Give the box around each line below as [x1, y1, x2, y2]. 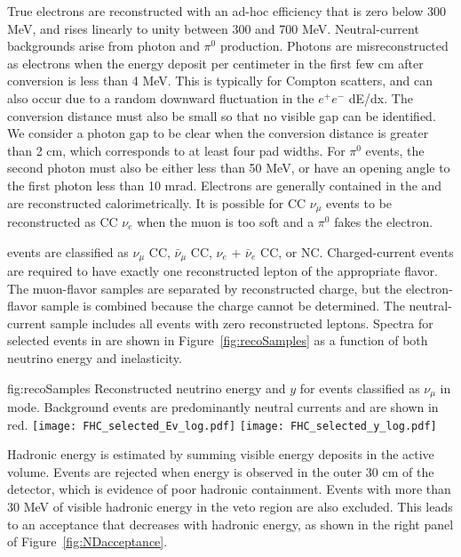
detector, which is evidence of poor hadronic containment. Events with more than [7, 480, 451, 498]
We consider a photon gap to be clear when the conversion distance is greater [7, 124, 429, 142]
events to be [326, 193, 393, 212]
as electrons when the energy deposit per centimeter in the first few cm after [7, 53, 424, 72]
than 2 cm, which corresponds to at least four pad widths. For [7, 141, 346, 159]
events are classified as [7, 242, 129, 261]
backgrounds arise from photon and [7, 36, 200, 55]
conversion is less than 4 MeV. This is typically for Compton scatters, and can [7, 71, 433, 90]
